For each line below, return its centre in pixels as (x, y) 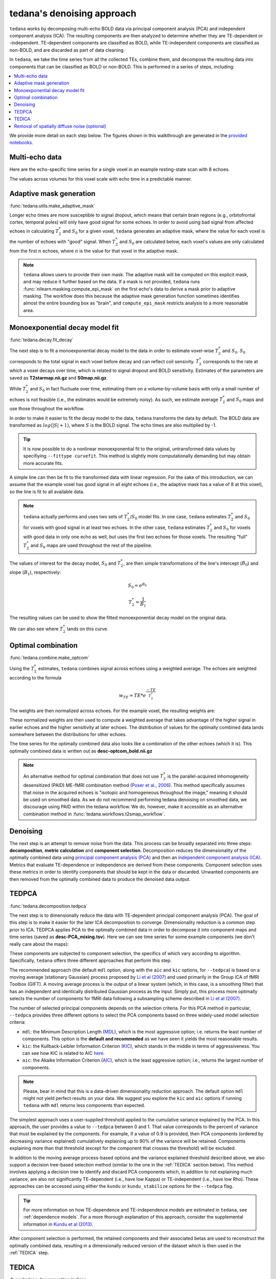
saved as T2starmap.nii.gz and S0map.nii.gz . (59, 378)
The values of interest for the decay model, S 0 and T (65, 564)
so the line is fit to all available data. (47, 492)
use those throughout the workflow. (47, 409)
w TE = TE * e (132, 696)
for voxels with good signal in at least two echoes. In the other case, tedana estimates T (117, 527)
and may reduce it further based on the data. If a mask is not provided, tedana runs (112, 282)
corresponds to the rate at (230, 361)
